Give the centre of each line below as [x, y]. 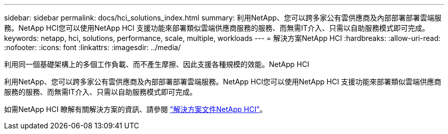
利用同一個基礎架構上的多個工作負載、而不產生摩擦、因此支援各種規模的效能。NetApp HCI [157, 64]
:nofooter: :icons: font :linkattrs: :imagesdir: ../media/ [93, 47]
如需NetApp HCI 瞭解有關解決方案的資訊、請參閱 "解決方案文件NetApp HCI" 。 [136, 109]
